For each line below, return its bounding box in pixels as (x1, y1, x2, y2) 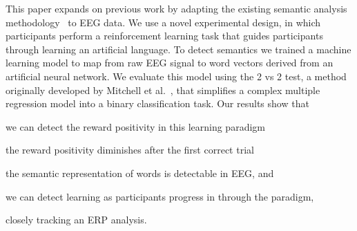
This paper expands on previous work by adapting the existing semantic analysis (6, 1, 347, 15)
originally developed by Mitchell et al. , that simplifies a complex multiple (6, 82, 320, 97)
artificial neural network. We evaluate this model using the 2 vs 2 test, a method (6, 68, 347, 83)
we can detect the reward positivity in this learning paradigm (6, 119, 265, 133)
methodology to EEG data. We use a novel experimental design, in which (6, 15, 321, 29)
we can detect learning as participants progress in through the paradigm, (6, 189, 314, 203)
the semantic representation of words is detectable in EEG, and (6, 165, 274, 180)
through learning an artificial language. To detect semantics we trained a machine (6, 41, 351, 56)
